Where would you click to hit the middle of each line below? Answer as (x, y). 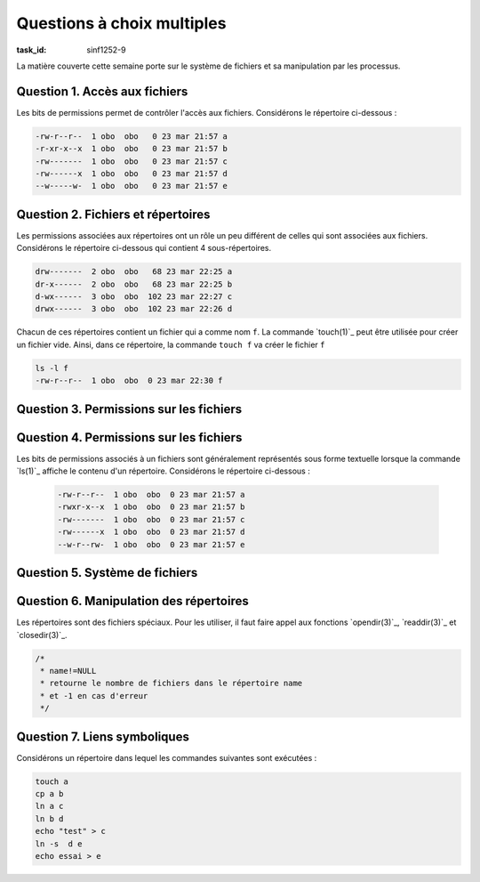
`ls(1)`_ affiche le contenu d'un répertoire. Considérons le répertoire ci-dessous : (163, 471)
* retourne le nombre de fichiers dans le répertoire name (172, 684)
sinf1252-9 (106, 50)
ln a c (49, 806)
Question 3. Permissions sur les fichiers (129, 409)
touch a (52, 781)
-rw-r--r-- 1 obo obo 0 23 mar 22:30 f (129, 381)
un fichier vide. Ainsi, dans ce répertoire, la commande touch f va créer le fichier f (171, 344)
